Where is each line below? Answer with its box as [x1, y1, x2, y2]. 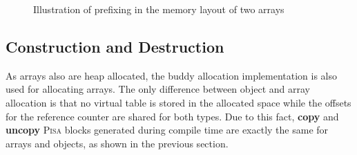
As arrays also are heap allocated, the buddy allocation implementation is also [6, 68, 338, 82]
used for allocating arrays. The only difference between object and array [6, 82, 310, 96]
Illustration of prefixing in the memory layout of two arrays [33, 2, 284, 16]
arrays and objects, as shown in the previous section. [6, 136, 229, 150]
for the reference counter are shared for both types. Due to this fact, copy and [6, 109, 339, 123]
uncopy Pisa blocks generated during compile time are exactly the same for [6, 122, 329, 137]
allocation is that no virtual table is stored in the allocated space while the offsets [6, 95, 351, 109]
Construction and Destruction [6, 35, 224, 57]
